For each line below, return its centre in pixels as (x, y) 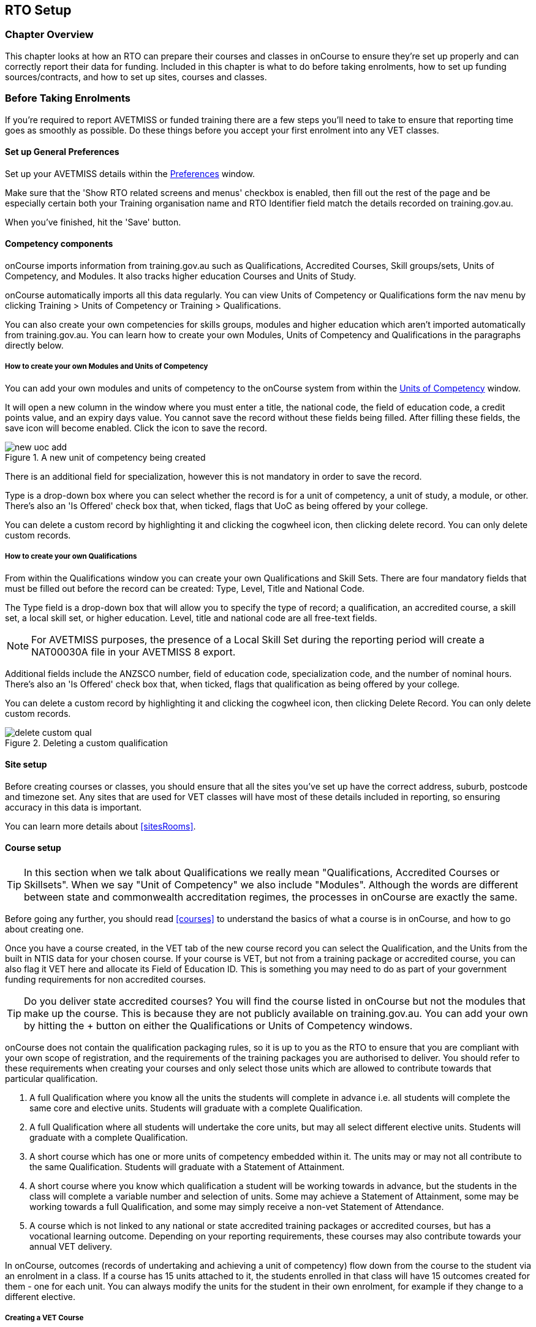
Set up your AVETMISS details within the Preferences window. (130, 173)
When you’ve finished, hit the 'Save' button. (93, 222)
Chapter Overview (49, 35)
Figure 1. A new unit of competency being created (105, 457)
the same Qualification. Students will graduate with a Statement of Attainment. (187, 1166)
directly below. (34, 345)
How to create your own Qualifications (71, 557)
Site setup (26, 765)
